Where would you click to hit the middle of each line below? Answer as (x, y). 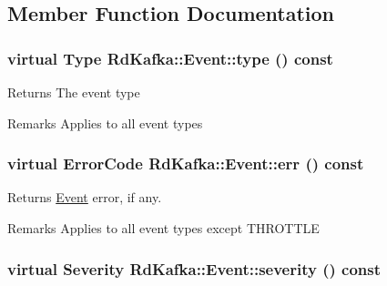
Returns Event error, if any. (85, 197)
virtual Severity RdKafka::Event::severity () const (194, 268)
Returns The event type (74, 92)
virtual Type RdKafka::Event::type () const (170, 58)
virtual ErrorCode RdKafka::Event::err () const (186, 163)
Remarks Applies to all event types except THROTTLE (163, 228)
